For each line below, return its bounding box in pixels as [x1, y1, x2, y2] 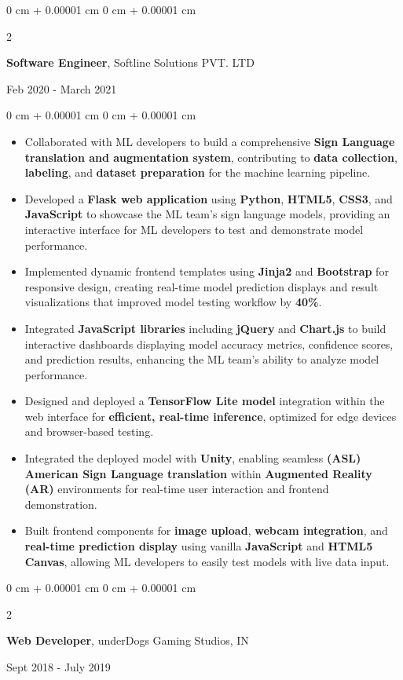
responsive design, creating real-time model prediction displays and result [24, 278, 379, 294]
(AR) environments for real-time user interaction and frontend [24, 481, 329, 497]
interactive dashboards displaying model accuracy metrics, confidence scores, [24, 335, 394, 352]
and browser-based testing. [24, 423, 154, 440]
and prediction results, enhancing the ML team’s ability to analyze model [24, 351, 379, 367]
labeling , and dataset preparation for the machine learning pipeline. [24, 164, 371, 181]
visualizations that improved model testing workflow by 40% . [24, 294, 322, 310]
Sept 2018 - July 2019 [6, 659, 111, 675]
